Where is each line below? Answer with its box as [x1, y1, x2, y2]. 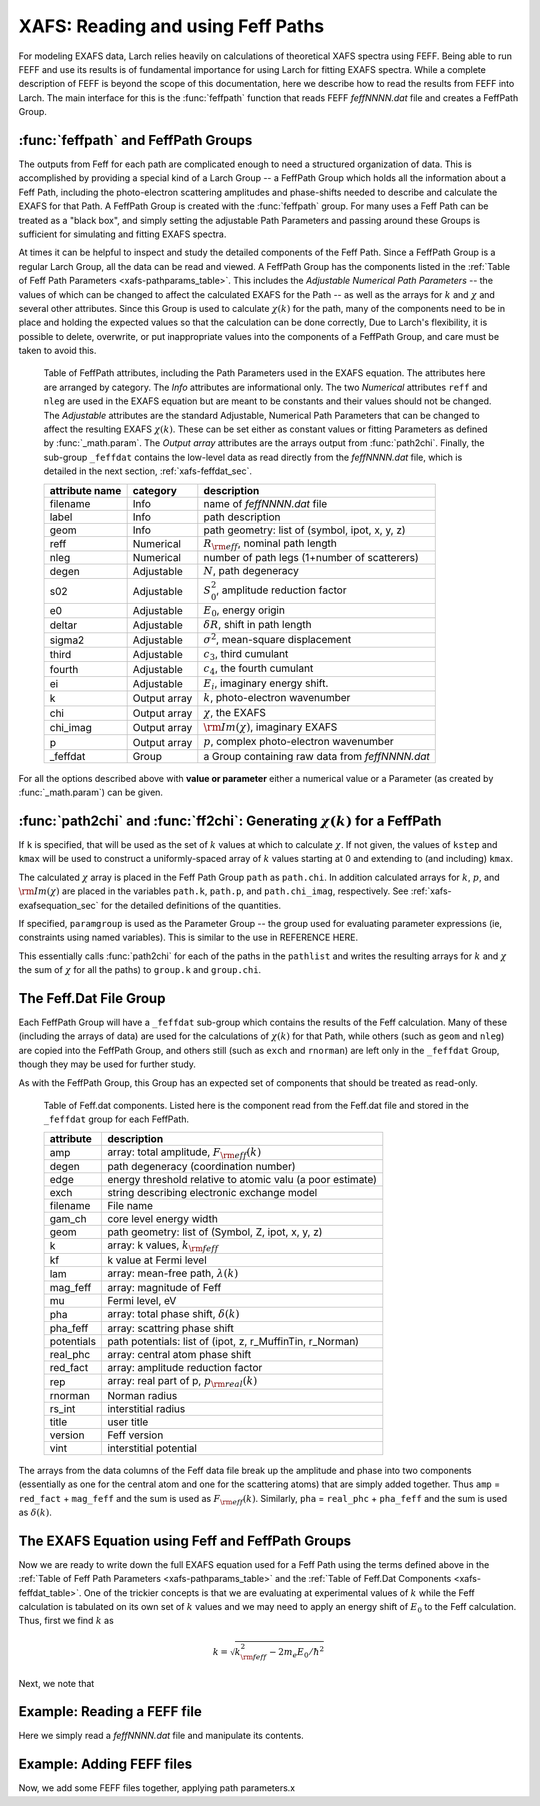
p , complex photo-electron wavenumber [203, 735, 394, 749]
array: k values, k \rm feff [106, 1238, 219, 1254]
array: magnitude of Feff [106, 1280, 222, 1294]
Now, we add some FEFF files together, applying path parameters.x [18, 1782, 296, 1794]
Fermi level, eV [106, 1293, 177, 1307]
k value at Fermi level [106, 1253, 207, 1267]
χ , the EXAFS [203, 705, 267, 719]
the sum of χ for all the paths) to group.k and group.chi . [18, 964, 262, 976]
